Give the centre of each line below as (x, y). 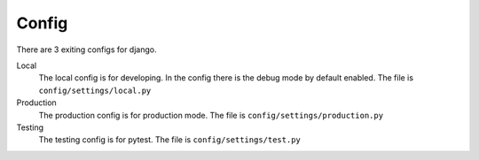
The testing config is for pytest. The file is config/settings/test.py (170, 140)
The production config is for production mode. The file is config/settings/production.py (211, 115)
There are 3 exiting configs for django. (86, 50)
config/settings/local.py (95, 90)
